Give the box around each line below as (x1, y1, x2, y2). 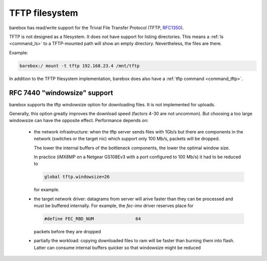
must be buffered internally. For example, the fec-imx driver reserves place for (34, 203, 194, 209)
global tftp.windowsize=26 (44, 174, 110, 180)
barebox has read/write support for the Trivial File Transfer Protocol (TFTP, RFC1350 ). (9, 25, 184, 31)
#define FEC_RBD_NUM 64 (44, 216, 141, 222)
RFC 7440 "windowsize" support (9, 88, 113, 97)
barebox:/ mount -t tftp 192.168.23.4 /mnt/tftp (19, 63, 140, 69)
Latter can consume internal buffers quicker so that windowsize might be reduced (34, 245, 201, 251)
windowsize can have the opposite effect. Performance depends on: (9, 118, 149, 124)
